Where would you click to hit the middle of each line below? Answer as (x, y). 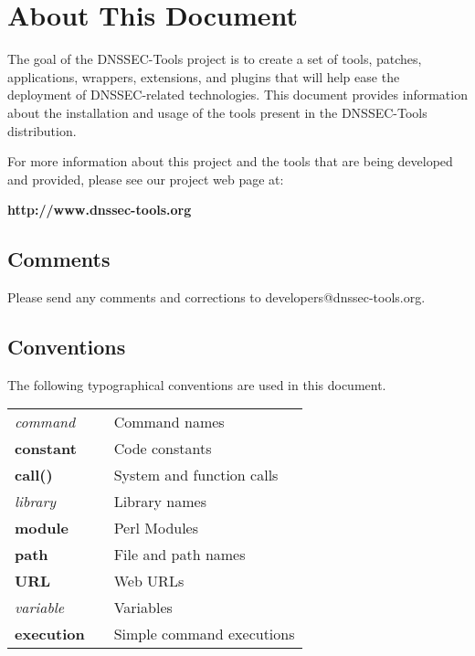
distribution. (42, 130)
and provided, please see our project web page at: (146, 179)
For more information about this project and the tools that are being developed (230, 161)
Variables (143, 608)
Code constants (163, 449)
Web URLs (149, 581)
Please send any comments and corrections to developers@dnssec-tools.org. (216, 297)
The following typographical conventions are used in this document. (197, 384)
